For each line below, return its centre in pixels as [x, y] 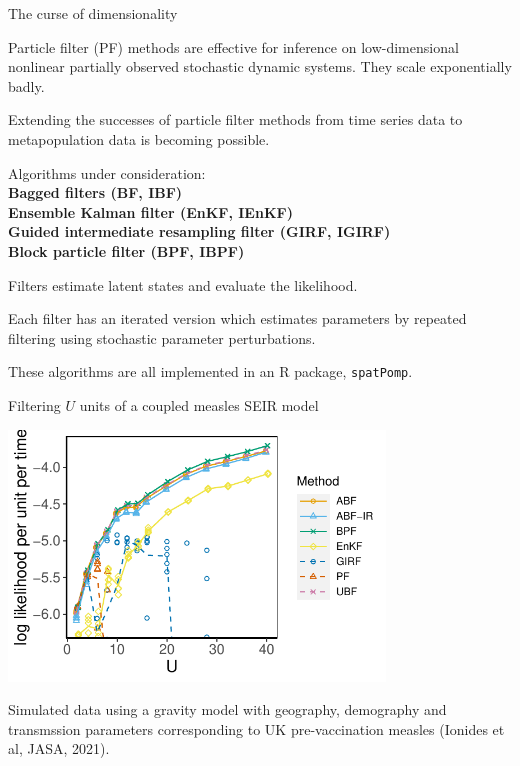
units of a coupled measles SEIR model [199, 404]
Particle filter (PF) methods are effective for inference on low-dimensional [233, 46]
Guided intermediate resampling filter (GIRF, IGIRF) [199, 231]
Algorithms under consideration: [107, 172]
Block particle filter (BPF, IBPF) [126, 250]
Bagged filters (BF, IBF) [95, 192]
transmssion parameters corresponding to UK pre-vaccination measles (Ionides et [256, 728]
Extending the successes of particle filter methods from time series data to [235, 119]
